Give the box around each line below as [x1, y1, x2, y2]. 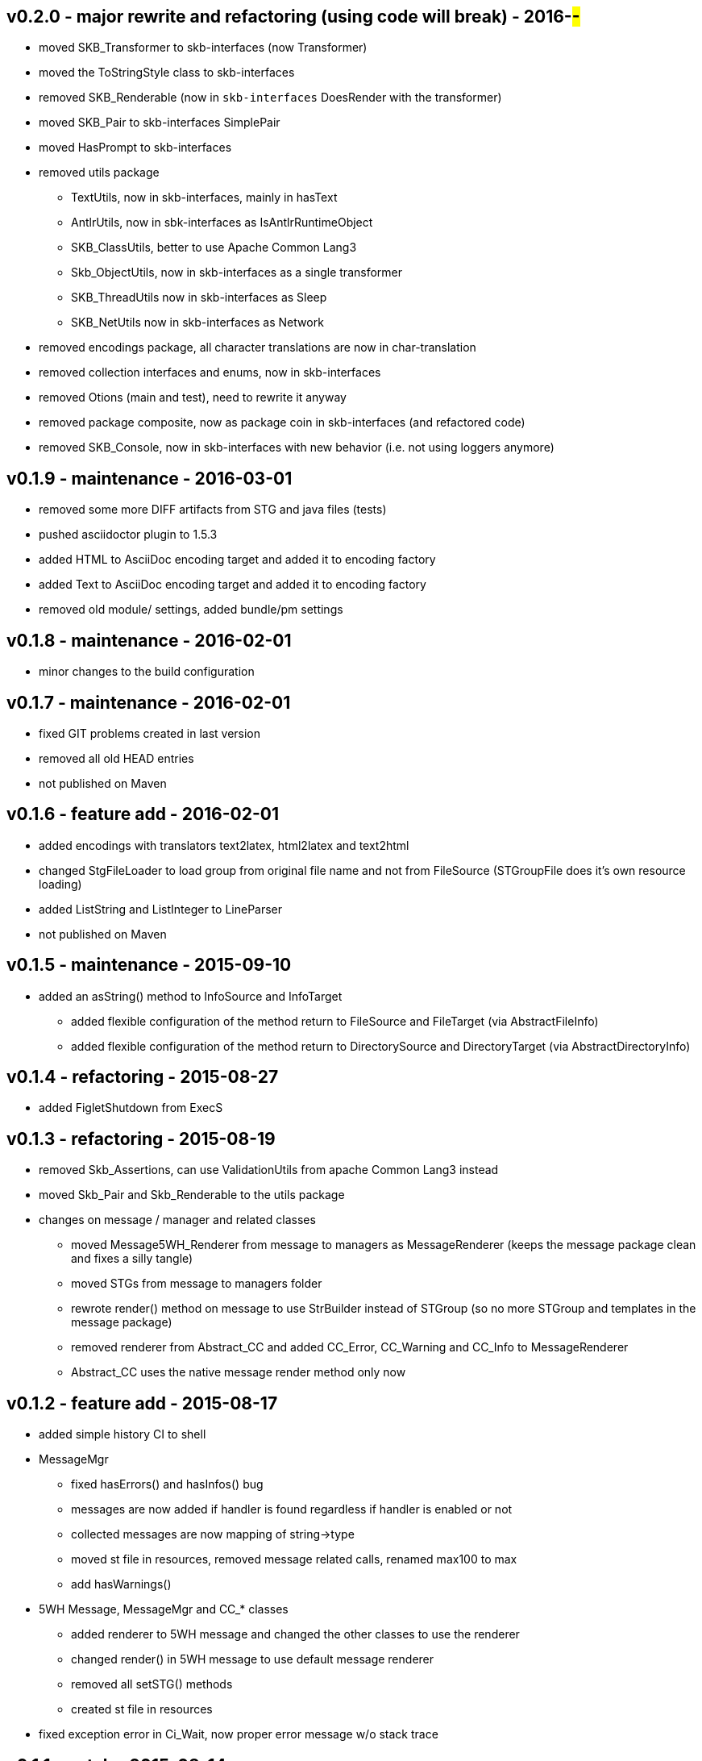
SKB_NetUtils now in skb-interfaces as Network [71, 315, 324, 330]
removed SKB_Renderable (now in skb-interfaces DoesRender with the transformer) [39, 90, 502, 105]
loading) [39, 876, 82, 891]
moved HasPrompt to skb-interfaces [39, 140, 232, 155]
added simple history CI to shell [39, 1427, 206, 1442]
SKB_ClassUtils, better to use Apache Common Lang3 [71, 240, 357, 255]
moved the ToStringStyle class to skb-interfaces [39, 65, 295, 80]
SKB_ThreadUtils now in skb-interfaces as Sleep [71, 290, 327, 305]
